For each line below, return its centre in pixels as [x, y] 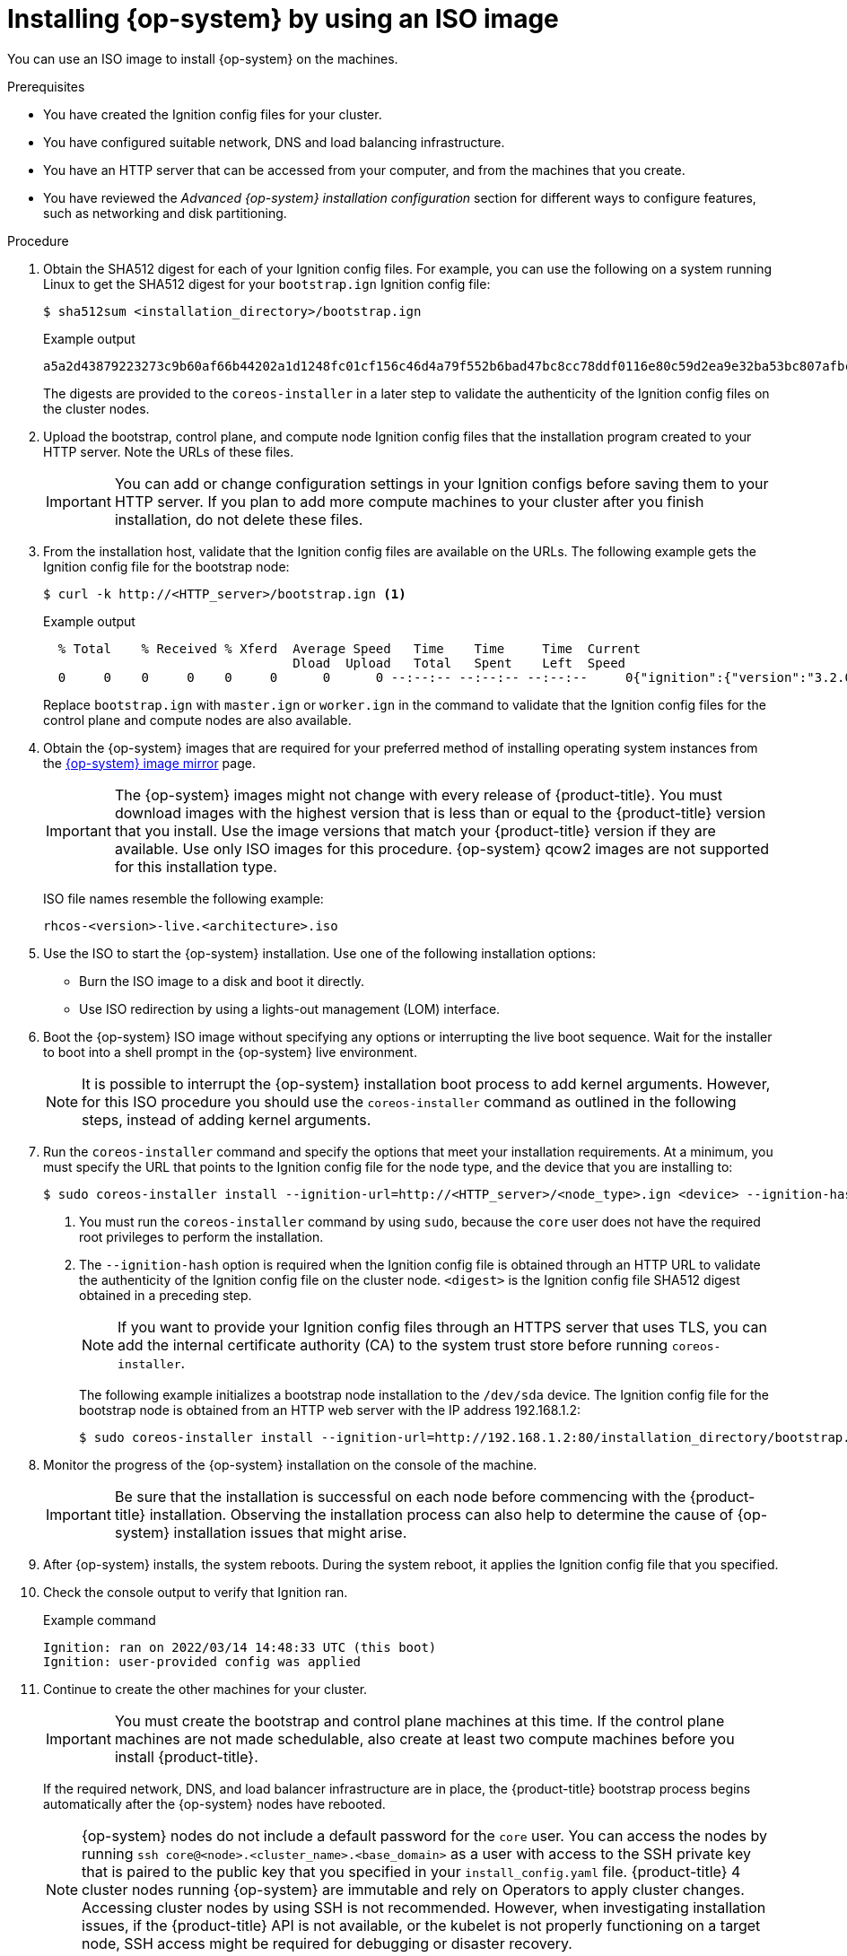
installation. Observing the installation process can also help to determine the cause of [441, 1514]
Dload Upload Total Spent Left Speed [459, 663]
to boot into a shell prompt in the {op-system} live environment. [230, 1052]
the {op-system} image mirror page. [149, 763]
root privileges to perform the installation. [201, 1236]
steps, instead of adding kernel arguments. [227, 1119]
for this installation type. [196, 866]
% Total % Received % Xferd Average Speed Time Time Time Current [349, 648]
